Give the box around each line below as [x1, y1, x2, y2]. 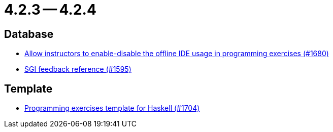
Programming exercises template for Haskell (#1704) [24, 104, 200, 113]
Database [4, 27, 54, 40]
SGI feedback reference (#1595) [24, 65, 131, 74]
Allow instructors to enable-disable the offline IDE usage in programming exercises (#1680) [24, 49, 329, 58]
